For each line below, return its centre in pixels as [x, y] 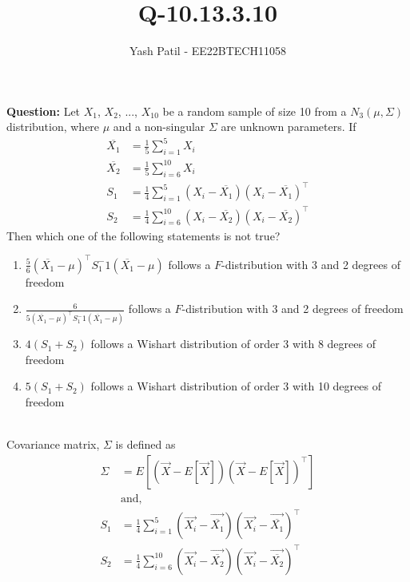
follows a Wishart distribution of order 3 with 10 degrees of [236, 386]
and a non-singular [159, 127]
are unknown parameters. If [289, 127]
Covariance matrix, [53, 444]
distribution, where [53, 127]
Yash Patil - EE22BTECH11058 [208, 51]
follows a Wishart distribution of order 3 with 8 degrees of [233, 344]
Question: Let [44, 111]
